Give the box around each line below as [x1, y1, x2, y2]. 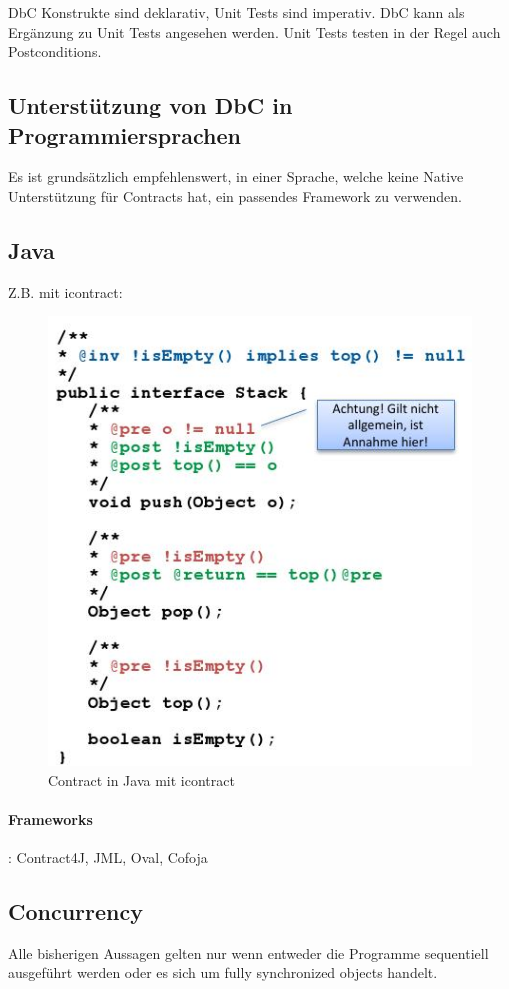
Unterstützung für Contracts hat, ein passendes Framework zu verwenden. [8, 185, 462, 206]
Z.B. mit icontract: [8, 281, 123, 302]
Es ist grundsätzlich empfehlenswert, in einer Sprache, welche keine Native [8, 166, 464, 187]
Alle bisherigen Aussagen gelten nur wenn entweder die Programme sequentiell [8, 942, 489, 963]
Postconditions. [8, 41, 102, 62]
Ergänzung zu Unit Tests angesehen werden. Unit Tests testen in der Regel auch [8, 21, 501, 42]
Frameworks [8, 808, 93, 829]
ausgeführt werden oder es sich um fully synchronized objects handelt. [8, 962, 438, 983]
